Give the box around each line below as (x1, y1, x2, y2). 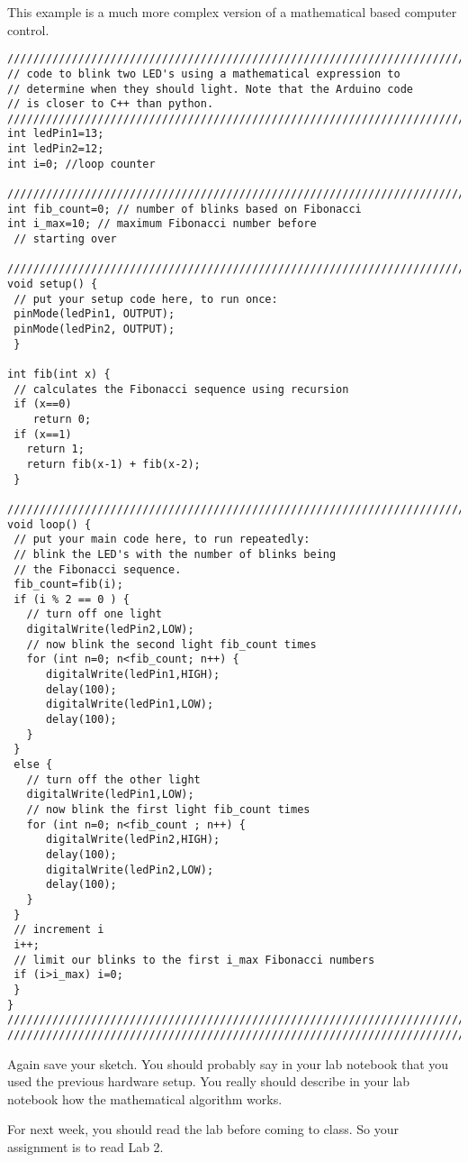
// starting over (13, 233, 117, 246)
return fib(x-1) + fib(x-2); (26, 457, 201, 471)
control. (7, 20, 49, 39)
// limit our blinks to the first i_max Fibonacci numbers (13, 953, 375, 966)
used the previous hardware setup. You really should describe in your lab (7, 1072, 410, 1091)
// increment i (13, 923, 104, 937)
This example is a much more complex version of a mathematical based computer (7, 3, 457, 21)
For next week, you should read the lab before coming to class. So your (7, 1120, 399, 1139)
